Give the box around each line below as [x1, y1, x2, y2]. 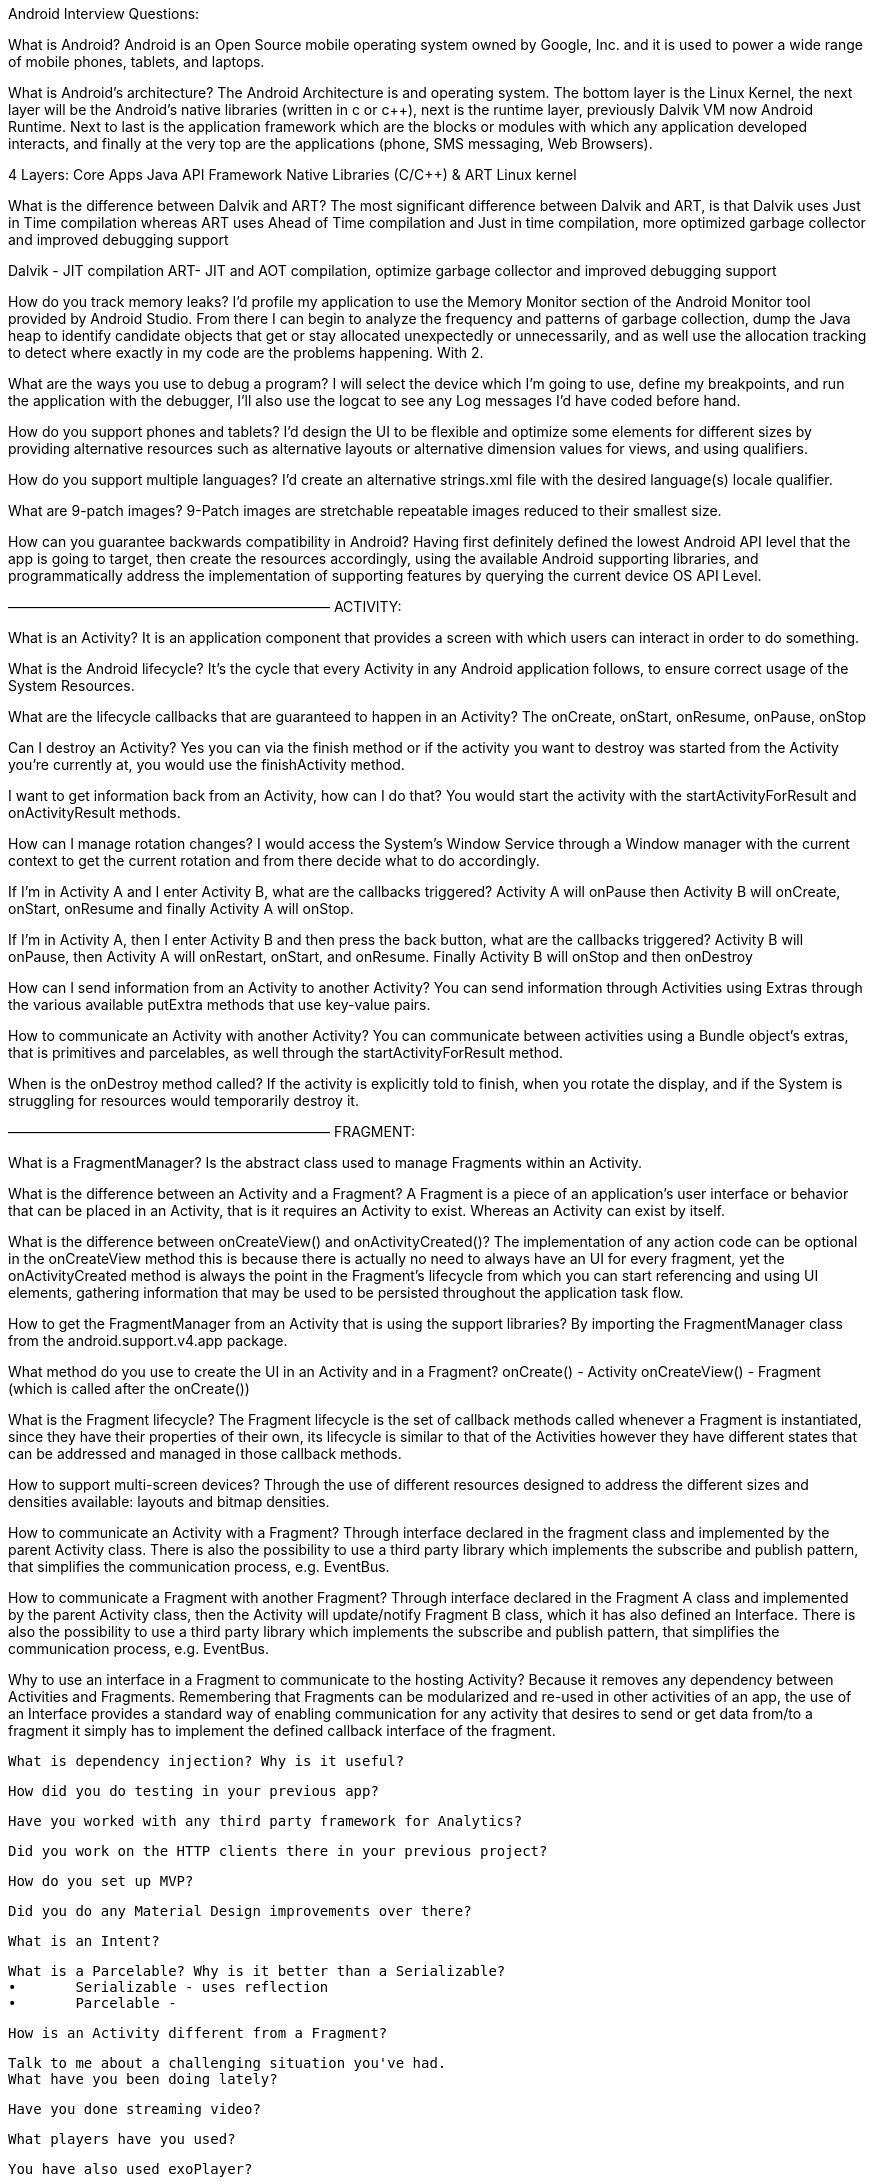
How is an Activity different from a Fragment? [8, 2025, 388, 2041]
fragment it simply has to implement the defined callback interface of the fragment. [8, 1722, 556, 1739]
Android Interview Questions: [8, 5, 200, 22]
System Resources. [8, 677, 135, 694]
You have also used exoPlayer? [8, 2161, 253, 2177]
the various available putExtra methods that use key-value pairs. [8, 996, 431, 1013]
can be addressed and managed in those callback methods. [8, 1445, 402, 1462]
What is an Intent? [8, 1933, 160, 1949]
